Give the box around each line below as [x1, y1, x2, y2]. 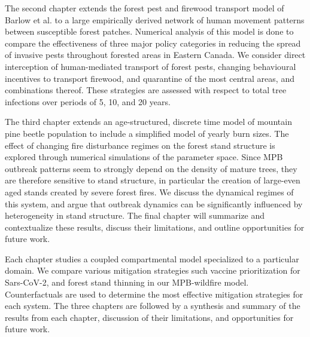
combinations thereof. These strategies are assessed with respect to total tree [5, 84, 287, 96]
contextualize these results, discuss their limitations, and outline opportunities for [5, 220, 305, 233]
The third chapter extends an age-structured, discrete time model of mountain [5, 115, 292, 128]
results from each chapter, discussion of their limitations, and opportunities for [5, 311, 294, 323]
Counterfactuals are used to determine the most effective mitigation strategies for [5, 287, 303, 300]
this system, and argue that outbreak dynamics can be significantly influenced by [5, 197, 303, 210]
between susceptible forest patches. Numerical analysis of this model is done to [5, 25, 294, 38]
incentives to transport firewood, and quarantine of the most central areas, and [5, 72, 294, 84]
